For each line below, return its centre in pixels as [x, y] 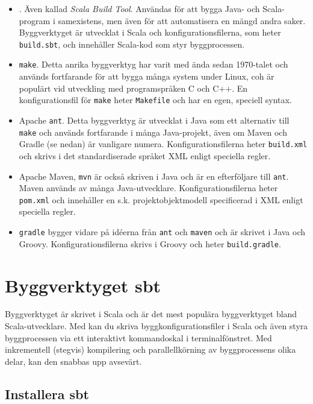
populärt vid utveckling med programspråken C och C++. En [133, 88]
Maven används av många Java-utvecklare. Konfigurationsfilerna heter [148, 188]
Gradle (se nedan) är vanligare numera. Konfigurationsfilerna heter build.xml [163, 144]
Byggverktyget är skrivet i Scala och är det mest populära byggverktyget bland [151, 314]
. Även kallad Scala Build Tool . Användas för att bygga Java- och [139, 8]
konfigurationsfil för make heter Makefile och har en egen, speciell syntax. [155, 100]
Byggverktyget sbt [83, 285]
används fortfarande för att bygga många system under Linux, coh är [147, 76]
